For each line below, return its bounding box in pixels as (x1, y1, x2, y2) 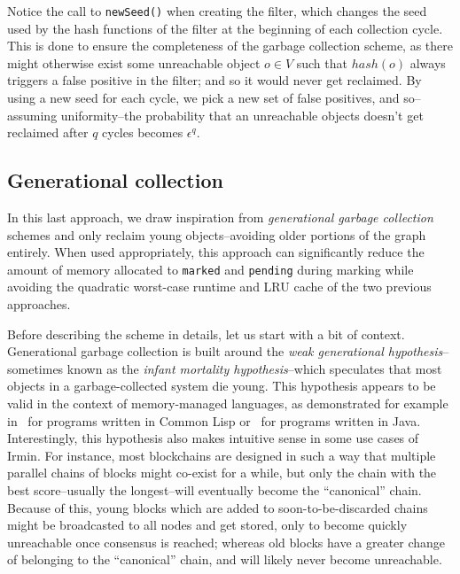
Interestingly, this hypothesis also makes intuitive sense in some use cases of (7, 429, 419, 447)
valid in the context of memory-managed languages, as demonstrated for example (7, 394, 448, 413)
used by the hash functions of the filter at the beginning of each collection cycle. (7, 19, 443, 37)
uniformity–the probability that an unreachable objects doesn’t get (60, 105, 424, 124)
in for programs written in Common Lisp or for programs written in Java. (7, 411, 421, 430)
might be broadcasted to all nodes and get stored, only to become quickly (7, 516, 408, 534)
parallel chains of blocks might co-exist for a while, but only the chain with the (7, 463, 437, 482)
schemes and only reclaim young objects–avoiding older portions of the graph (7, 225, 426, 244)
